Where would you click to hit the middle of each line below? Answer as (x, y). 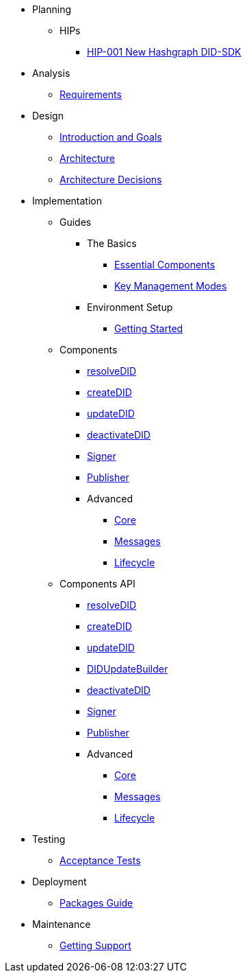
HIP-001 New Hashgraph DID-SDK (164, 52)
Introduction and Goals (111, 137)
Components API (97, 584)
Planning (52, 9)
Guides (76, 222)
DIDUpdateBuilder (128, 669)
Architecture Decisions (111, 179)
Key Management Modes (171, 286)
